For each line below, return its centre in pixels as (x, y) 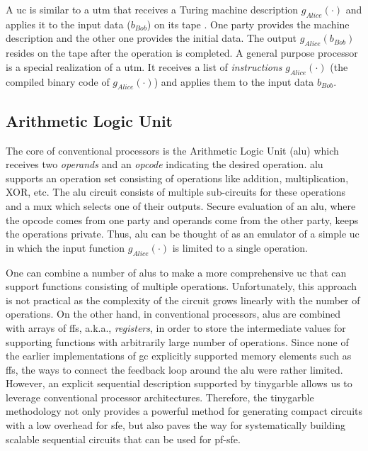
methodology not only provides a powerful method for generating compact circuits (184, 411)
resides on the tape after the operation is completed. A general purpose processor (182, 53)
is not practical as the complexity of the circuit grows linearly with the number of (183, 300)
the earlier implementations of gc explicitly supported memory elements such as (179, 356)
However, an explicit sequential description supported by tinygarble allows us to (179, 383)
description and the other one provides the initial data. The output (151, 38)
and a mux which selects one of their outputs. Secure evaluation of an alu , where (181, 205)
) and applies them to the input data (234, 81)
